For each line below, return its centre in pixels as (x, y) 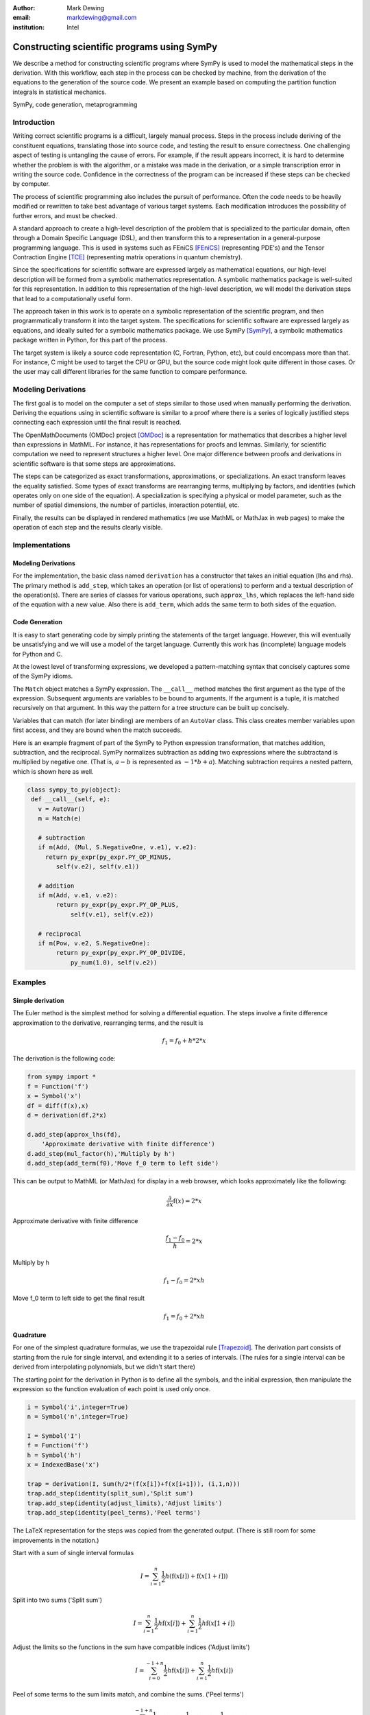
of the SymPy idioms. (43, 676)
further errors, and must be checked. (65, 215)
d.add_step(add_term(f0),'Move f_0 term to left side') (123, 1163)
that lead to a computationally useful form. (73, 298)
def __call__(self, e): (71, 800)
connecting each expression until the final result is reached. (97, 423)
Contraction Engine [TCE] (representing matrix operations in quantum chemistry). (127, 257)
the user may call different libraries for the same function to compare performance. (130, 372)
